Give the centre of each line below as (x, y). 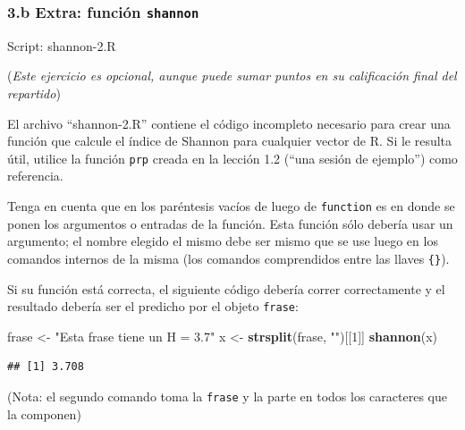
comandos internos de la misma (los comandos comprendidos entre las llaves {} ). (228, 258)
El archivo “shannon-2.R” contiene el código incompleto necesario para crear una (229, 123)
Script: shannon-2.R (62, 45)
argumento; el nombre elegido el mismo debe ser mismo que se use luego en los (223, 241)
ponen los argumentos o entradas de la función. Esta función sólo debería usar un (230, 223)
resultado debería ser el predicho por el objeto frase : (153, 306)
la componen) (44, 413)
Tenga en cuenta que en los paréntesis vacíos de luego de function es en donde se (231, 206)
